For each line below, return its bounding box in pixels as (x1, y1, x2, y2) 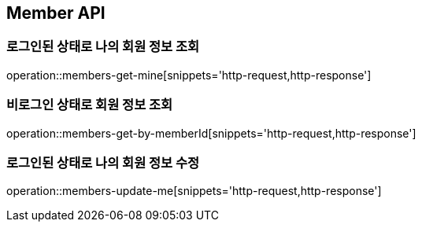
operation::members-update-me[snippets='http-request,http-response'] (6, 184, 382, 198)
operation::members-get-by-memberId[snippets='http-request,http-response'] (6, 126, 416, 140)
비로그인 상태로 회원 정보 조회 (6, 97, 173, 113)
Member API (6, 3, 105, 23)
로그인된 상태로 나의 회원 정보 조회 (6, 39, 200, 55)
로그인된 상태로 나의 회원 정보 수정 (6, 154, 200, 171)
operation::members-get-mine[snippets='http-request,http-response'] (6, 68, 372, 82)
